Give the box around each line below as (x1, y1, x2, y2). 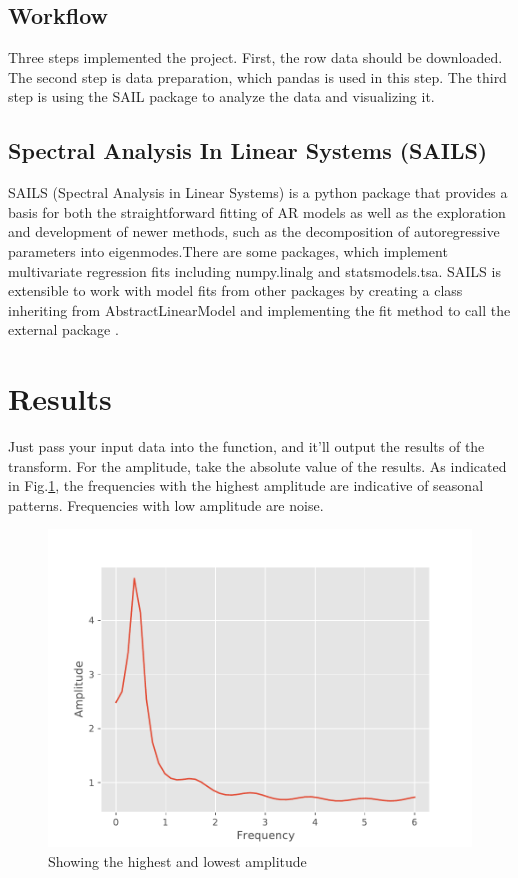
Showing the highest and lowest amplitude (48, 851, 307, 872)
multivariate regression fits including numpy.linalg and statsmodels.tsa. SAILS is (8, 260, 501, 281)
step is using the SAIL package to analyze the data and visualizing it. (8, 86, 435, 107)
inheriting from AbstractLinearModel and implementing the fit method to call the (8, 299, 511, 320)
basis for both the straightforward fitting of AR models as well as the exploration (8, 201, 506, 222)
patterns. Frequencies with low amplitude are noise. (8, 494, 324, 515)
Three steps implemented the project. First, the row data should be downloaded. (8, 47, 503, 68)
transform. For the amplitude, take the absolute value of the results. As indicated (8, 455, 507, 476)
